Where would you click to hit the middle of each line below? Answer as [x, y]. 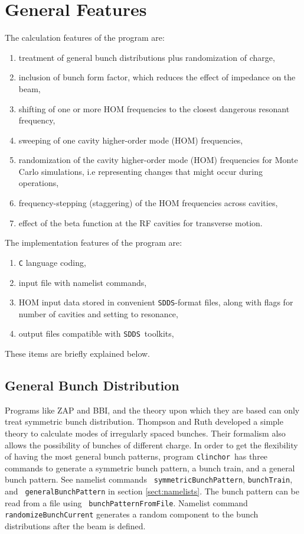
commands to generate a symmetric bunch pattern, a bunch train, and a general [150, 468]
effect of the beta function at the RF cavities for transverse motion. [140, 222]
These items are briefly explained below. [77, 353]
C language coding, [52, 262]
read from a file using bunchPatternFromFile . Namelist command [126, 502]
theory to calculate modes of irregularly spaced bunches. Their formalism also [145, 433]
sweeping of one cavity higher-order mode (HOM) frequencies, [131, 140]
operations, [39, 183]
